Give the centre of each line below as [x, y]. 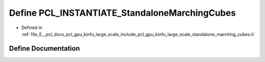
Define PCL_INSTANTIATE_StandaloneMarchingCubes [122, 13]
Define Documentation [44, 48]
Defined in [32, 28]
